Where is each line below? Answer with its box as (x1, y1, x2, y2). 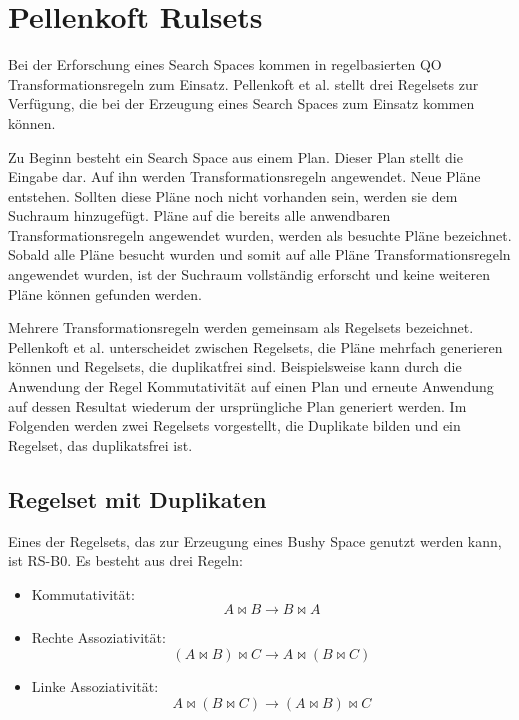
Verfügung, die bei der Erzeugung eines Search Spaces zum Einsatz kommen (8, 93, 475, 114)
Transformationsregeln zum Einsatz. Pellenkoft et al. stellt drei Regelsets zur (8, 73, 479, 94)
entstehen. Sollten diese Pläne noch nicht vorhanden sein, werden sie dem (8, 185, 458, 206)
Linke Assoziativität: (31, 675, 159, 696)
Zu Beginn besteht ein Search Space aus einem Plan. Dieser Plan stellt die (8, 146, 463, 167)
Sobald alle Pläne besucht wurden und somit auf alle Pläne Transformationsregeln (8, 244, 511, 265)
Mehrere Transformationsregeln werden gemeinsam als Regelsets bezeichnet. (8, 317, 474, 338)
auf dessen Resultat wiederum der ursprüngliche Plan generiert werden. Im (8, 395, 467, 416)
